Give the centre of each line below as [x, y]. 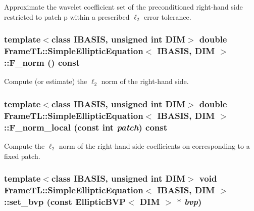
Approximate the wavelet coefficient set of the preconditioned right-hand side [123, 7]
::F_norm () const [42, 62]
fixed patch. [22, 156]
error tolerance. [168, 16]
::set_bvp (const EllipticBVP [65, 201]
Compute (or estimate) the [46, 81]
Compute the [24, 145]
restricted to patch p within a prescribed [67, 16]
